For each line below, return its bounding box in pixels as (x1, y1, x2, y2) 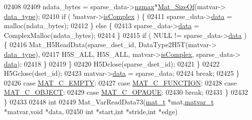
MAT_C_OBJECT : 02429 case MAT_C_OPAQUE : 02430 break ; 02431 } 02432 (4, 87, 248, 97)
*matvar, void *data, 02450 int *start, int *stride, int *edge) (4, 106, 178, 116)
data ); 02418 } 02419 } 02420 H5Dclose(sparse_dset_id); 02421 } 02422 (4, 58, 220, 69)
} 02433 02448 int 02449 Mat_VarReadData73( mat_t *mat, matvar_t (4, 96, 214, 106)
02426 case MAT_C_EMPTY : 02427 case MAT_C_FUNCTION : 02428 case (4, 77, 237, 87)
